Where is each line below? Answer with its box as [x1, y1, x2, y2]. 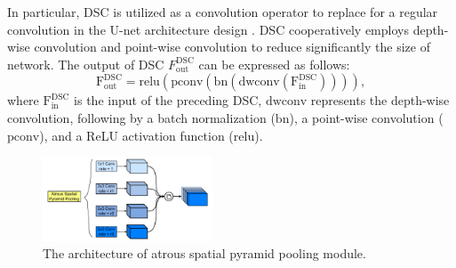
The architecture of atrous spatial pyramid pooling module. [43, 244, 366, 263]
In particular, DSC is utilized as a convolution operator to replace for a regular [7, 3, 438, 20]
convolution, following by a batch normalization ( [7, 108, 276, 126]
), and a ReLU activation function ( [39, 126, 234, 144]
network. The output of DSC [7, 54, 164, 73]
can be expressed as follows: [198, 54, 350, 73]
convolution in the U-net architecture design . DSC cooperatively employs [7, 20, 409, 38]
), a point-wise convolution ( [289, 108, 444, 126]
